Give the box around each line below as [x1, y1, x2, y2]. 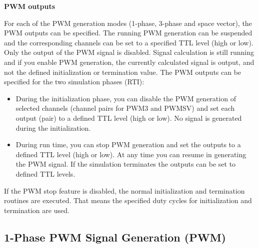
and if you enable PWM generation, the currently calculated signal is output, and [4, 56, 254, 67]
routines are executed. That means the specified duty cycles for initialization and [4, 195, 252, 206]
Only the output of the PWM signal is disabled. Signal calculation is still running [4, 47, 254, 57]
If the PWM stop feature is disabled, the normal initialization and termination [4, 185, 245, 196]
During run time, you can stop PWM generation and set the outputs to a [15, 139, 241, 150]
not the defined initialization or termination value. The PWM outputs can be [4, 66, 241, 77]
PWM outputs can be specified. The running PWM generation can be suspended [4, 27, 252, 38]
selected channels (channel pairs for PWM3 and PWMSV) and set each [15, 103, 235, 113]
